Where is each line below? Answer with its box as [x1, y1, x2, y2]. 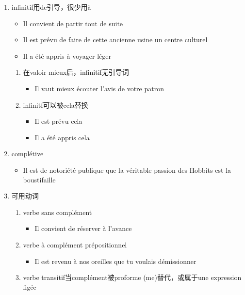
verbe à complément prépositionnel [23, 239, 127, 249]
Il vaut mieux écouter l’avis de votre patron [34, 83, 164, 93]
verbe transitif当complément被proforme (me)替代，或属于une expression [23, 272, 242, 282]
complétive [11, 148, 44, 159]
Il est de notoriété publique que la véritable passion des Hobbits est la [23, 164, 231, 175]
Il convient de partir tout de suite [23, 18, 123, 28]
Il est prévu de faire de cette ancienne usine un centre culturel [23, 34, 208, 45]
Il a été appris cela [34, 132, 90, 142]
